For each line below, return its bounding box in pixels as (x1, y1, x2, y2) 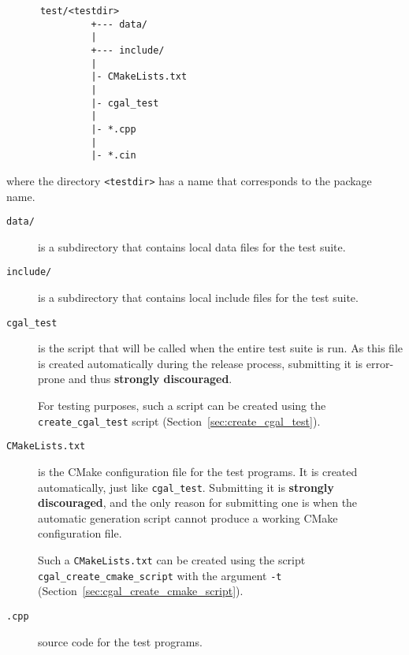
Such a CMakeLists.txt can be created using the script (38, 552, 306, 568)
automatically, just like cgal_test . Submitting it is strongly (38, 478, 334, 495)
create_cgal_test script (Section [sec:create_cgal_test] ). (38, 412, 321, 429)
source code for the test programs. (38, 633, 203, 649)
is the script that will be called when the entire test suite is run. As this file (38, 340, 403, 356)
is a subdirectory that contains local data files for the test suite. (38, 238, 346, 255)
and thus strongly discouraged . (68, 370, 232, 387)
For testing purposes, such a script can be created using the (38, 397, 326, 414)
